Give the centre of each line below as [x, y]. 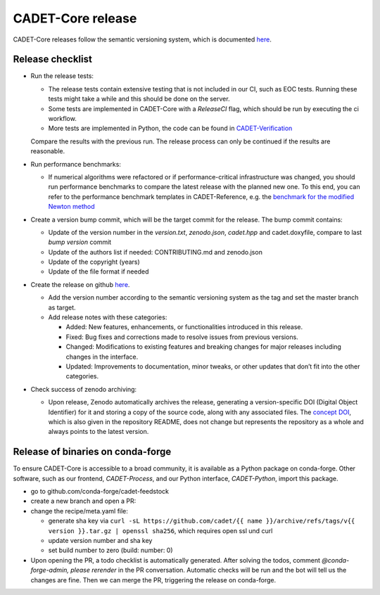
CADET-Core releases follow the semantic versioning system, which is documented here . [142, 39]
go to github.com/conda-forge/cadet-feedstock [100, 492]
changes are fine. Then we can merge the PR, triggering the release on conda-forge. [153, 580]
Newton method [71, 207]
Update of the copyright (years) [94, 262]
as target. [62, 307]
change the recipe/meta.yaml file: [79, 511]
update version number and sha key [100, 540]
